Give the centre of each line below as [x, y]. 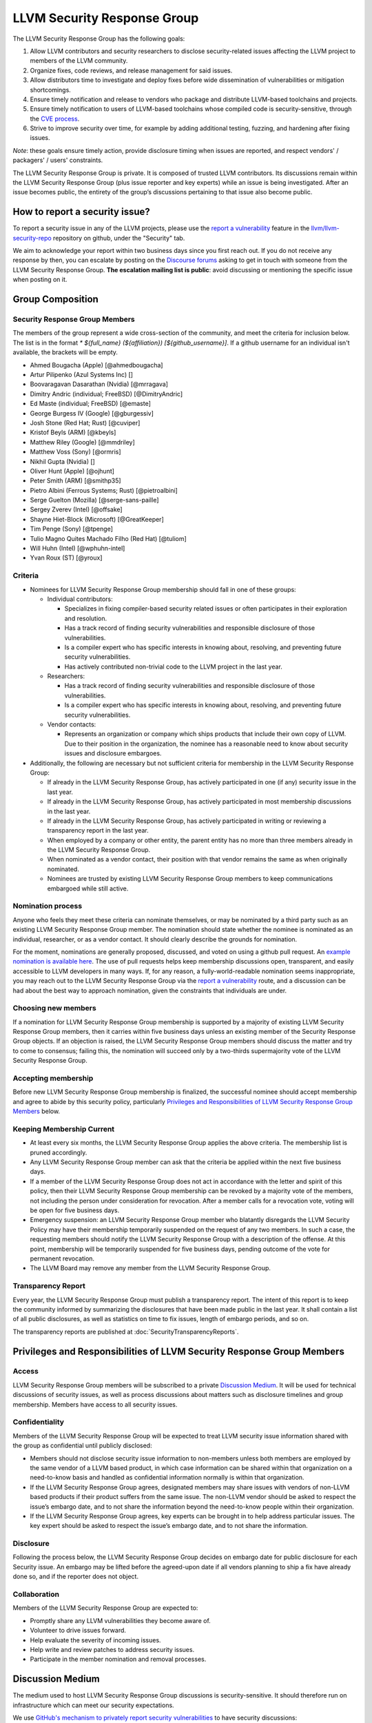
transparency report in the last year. [98, 830]
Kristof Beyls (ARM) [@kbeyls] [73, 432]
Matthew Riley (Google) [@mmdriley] [83, 442]
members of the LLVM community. [79, 61]
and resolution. [85, 618]
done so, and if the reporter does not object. [76, 1577]
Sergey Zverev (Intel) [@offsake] [76, 509]
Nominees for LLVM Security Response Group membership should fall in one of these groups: [163, 589]
